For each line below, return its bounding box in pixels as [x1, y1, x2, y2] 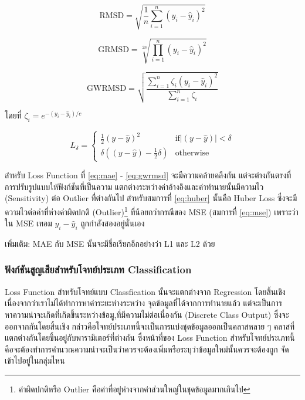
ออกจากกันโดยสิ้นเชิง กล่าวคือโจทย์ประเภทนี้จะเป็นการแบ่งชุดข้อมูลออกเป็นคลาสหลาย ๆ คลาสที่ [5, 320, 295, 332]
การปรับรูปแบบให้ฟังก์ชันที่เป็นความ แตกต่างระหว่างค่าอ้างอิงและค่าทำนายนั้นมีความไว [5, 180, 264, 192]
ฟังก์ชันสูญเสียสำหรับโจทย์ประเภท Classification [5, 262, 192, 277]
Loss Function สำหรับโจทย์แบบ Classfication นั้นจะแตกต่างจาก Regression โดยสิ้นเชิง [5, 285, 286, 297]
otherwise [175, 148, 209, 157]
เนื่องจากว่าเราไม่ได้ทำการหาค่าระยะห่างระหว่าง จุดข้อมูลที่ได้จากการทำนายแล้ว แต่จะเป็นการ [5, 297, 282, 309]
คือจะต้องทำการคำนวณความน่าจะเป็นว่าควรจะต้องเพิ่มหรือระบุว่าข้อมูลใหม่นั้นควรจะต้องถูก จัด [5, 343, 289, 355]
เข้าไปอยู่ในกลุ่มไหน [5, 354, 65, 367]
